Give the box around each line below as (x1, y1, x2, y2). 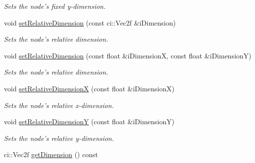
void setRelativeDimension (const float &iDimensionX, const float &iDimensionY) (4, 50, 252, 60)
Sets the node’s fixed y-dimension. (4, 1, 106, 11)
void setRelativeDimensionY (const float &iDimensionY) (4, 116, 175, 127)
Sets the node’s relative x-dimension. (4, 100, 114, 110)
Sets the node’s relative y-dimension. (4, 133, 114, 143)
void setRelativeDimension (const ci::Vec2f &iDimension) (4, 17, 176, 27)
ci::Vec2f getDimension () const (4, 149, 98, 160)
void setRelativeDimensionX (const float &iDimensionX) (4, 83, 175, 93)
